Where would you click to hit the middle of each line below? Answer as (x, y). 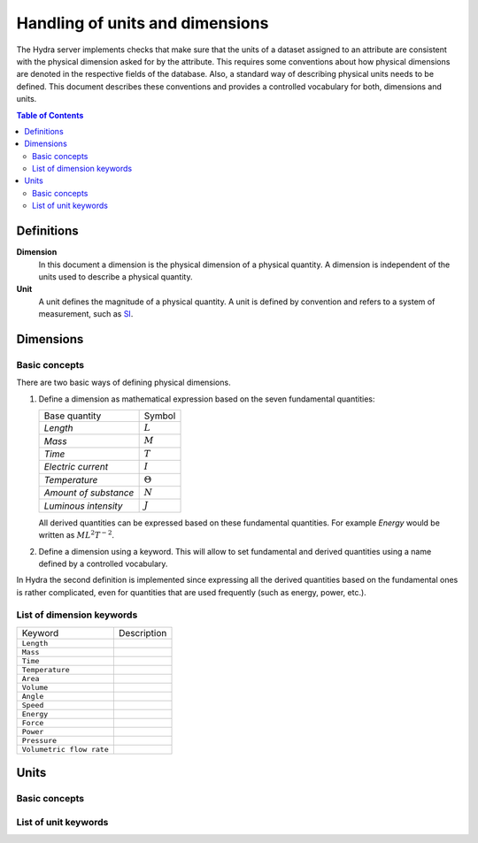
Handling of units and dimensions (143, 23)
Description (143, 632)
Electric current (76, 467)
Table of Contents (50, 115)
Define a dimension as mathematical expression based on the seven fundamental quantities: (207, 399)
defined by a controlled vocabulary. (103, 563)
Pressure (39, 740)
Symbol (160, 416)
